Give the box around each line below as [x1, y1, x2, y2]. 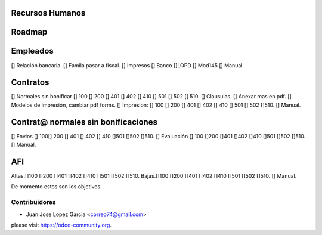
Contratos [11, 78, 49, 88]
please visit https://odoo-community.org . [11, 221, 112, 228]
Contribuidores [11, 198, 56, 206]
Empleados [11, 46, 54, 56]
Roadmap [11, 27, 48, 37]
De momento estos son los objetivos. [11, 183, 103, 190]
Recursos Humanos [11, 8, 86, 18]
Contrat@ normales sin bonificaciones [11, 117, 158, 127]
